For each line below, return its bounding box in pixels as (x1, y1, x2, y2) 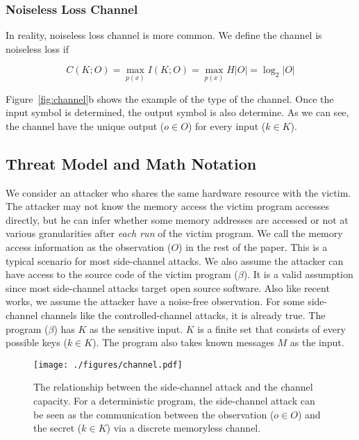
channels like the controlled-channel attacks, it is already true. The (40, 307, 326, 322)
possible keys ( (6, 335, 67, 350)
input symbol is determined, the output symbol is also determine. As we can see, (6, 105, 349, 120)
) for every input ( (187, 118, 266, 133)
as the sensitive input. (90, 321, 183, 336)
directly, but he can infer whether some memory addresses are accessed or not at (6, 212, 349, 227)
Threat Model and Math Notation (6, 152, 257, 174)
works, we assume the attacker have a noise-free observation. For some (6, 294, 305, 309)
